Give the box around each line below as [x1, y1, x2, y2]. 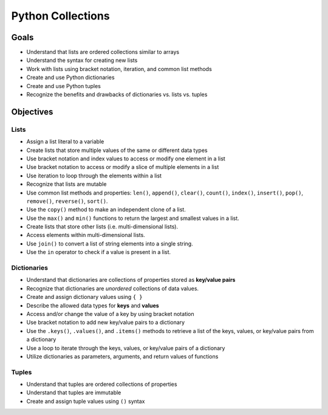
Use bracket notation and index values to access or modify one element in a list [26, 155, 226, 162]
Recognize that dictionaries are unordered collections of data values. [26, 284, 199, 292]
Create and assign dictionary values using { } [26, 293, 143, 301]
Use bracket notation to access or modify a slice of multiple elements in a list [26, 163, 219, 171]
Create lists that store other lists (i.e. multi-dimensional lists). [26, 223, 179, 230]
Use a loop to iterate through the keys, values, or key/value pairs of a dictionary [26, 344, 225, 352]
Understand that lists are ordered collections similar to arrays [26, 49, 179, 56]
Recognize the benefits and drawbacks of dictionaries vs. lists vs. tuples [26, 91, 208, 98]
